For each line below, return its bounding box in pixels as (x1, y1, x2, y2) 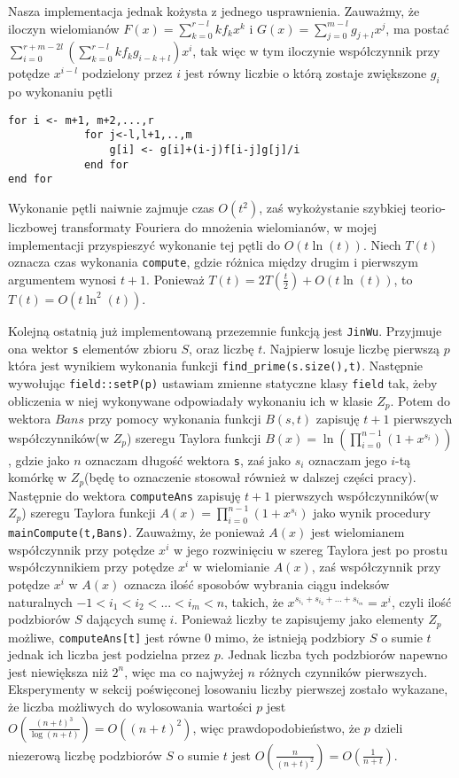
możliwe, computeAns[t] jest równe (8, 627, 201, 646)
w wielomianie (192, 557, 270, 576)
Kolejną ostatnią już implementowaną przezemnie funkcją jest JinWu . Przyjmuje (8, 321, 442, 339)
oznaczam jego (308, 450, 387, 469)
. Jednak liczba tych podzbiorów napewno (220, 645, 447, 664)
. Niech (362, 235, 401, 253)
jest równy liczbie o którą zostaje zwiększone (184, 64, 427, 82)
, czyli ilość (391, 592, 452, 611)
